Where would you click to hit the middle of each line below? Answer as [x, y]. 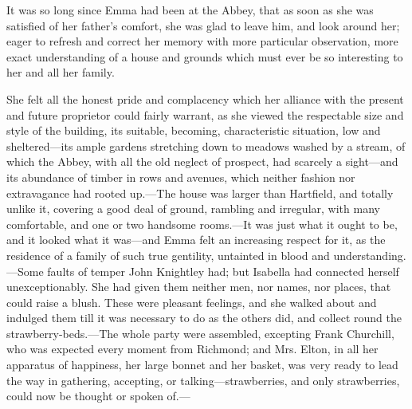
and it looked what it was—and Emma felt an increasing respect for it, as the [196, 240]
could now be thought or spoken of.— [98, 396]
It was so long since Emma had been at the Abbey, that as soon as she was [190, 10]
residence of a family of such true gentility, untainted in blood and [168, 255]
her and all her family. [61, 72]
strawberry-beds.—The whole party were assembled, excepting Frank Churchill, [200, 333]
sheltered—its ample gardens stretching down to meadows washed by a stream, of [206, 146]
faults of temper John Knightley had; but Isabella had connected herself [223, 271]
